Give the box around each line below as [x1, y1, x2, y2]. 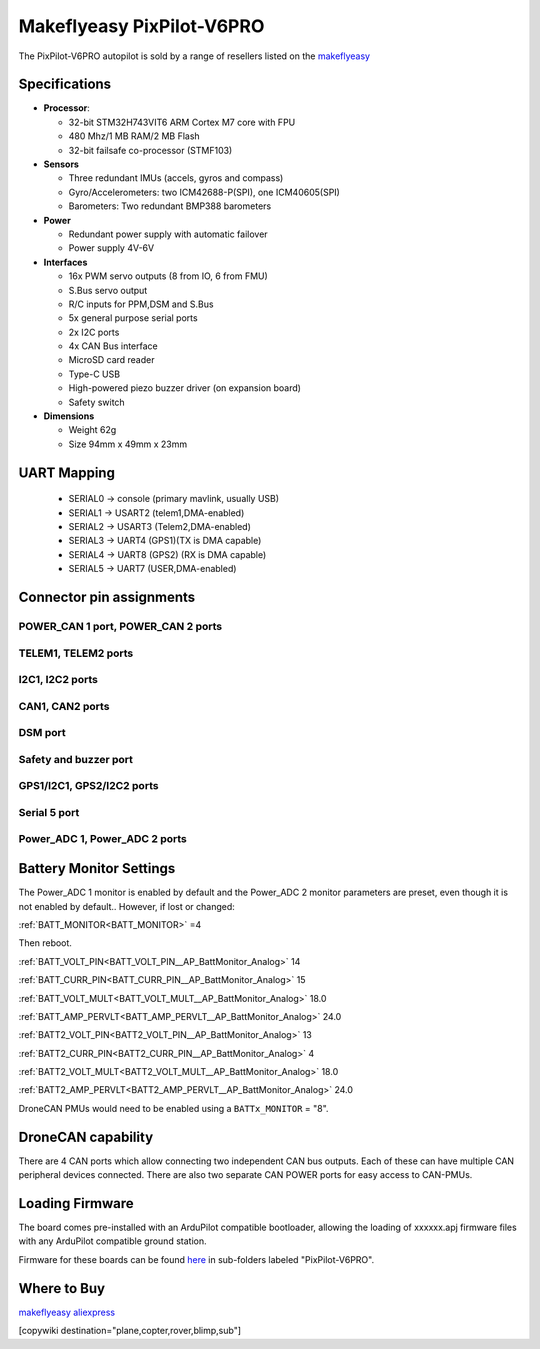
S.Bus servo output [68, 284, 148, 296]
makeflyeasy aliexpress [18, 1306, 115, 1318]
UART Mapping [18, 464, 115, 481]
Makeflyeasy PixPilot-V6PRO [18, 15, 265, 37]
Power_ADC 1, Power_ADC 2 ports [18, 832, 187, 846]
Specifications [18, 76, 112, 93]
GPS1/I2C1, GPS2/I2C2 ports [18, 779, 159, 793]
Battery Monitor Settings [18, 860, 176, 877]
